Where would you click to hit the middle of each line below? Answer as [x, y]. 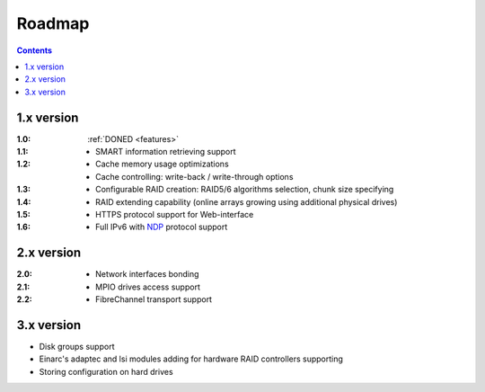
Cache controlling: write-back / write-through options [194, 176]
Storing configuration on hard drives [106, 371]
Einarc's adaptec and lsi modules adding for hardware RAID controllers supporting [191, 359]
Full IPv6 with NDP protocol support [162, 227]
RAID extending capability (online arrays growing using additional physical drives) [247, 201]
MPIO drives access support [148, 287]
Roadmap [53, 23]
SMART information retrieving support [166, 152]
